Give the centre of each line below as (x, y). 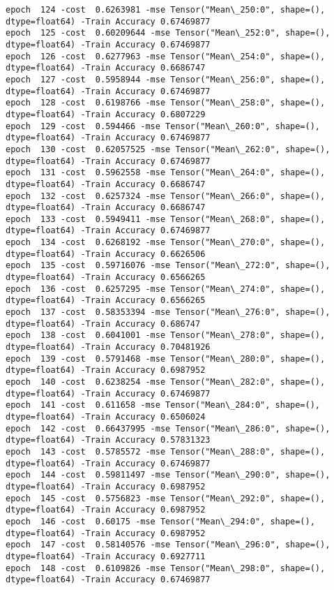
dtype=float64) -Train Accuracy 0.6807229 (106, 114)
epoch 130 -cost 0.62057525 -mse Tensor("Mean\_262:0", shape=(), (168, 149)
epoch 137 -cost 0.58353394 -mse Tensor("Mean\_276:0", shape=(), (168, 312)
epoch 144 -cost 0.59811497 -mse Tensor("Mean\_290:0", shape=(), (168, 475)
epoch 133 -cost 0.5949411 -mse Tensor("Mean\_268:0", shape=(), (166, 219)
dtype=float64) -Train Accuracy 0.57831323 (108, 440)
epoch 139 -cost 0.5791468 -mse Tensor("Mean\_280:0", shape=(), (166, 359)
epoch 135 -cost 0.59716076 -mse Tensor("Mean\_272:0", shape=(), (168, 266)
